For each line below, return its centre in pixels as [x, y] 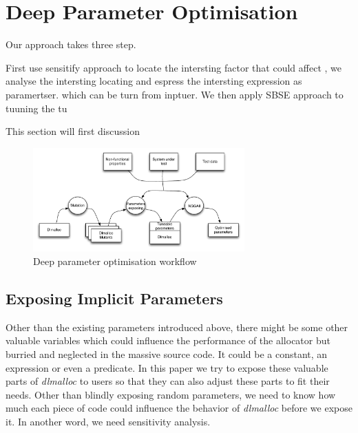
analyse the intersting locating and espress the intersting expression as [154, 81]
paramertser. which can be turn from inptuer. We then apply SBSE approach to [175, 94]
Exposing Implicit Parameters [114, 298]
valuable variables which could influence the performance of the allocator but [168, 340]
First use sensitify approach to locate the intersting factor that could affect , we [173, 67]
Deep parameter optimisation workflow [115, 261]
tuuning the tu [36, 108]
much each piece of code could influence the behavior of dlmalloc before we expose [179, 408]
